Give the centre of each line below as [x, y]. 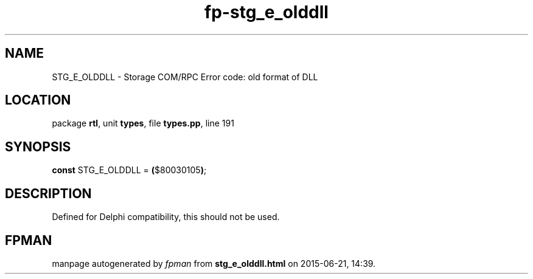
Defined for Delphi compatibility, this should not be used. [166, 217]
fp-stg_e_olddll [266, 12]
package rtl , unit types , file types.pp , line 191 [143, 123]
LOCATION [38, 100]
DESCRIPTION [48, 193]
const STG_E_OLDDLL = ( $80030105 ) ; [129, 170]
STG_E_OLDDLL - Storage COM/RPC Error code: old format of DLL [185, 77]
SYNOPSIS [38, 146]
